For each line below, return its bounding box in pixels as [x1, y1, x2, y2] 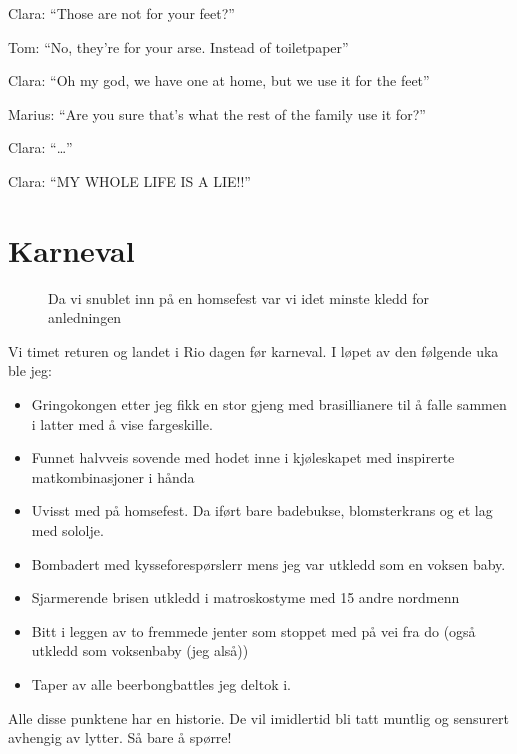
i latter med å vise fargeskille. [31, 413, 213, 434]
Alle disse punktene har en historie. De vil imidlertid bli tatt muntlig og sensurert [8, 707, 509, 728]
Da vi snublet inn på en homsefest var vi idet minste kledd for [48, 287, 429, 308]
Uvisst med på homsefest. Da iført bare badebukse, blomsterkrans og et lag [31, 500, 493, 521]
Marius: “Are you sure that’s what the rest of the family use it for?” [8, 103, 426, 124]
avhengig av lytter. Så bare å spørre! [8, 727, 232, 748]
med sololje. [31, 520, 104, 541]
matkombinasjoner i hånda [31, 466, 195, 487]
